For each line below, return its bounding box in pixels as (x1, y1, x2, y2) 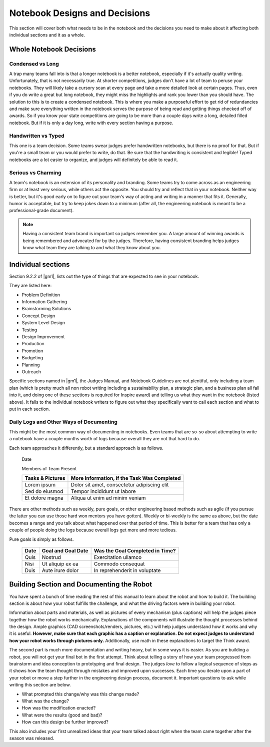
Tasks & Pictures (24, 475, 65, 482)
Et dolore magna (24, 494, 63, 501)
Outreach (21, 369, 41, 375)
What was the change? (21, 698, 69, 704)
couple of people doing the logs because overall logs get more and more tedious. (9, 527, 177, 533)
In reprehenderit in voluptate (93, 567, 161, 574)
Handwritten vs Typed (9, 132, 64, 139)
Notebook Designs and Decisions (9, 8, 150, 19)
